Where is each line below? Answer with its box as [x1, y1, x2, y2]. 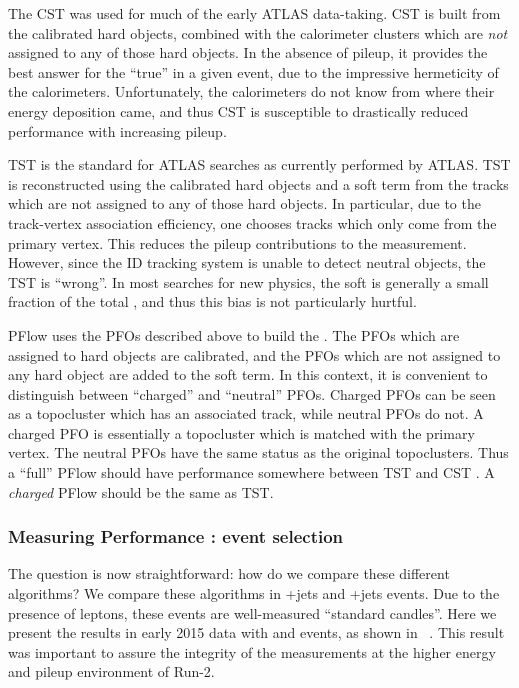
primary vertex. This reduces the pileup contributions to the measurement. [8, 232, 467, 253]
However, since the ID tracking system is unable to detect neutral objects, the [8, 252, 486, 273]
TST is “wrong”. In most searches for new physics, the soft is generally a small [8, 271, 489, 292]
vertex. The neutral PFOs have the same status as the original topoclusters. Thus [8, 442, 509, 463]
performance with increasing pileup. [8, 120, 227, 141]
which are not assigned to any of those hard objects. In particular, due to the [8, 193, 481, 214]
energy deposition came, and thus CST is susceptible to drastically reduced [8, 100, 469, 121]
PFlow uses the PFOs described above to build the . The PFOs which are [8, 324, 460, 345]
